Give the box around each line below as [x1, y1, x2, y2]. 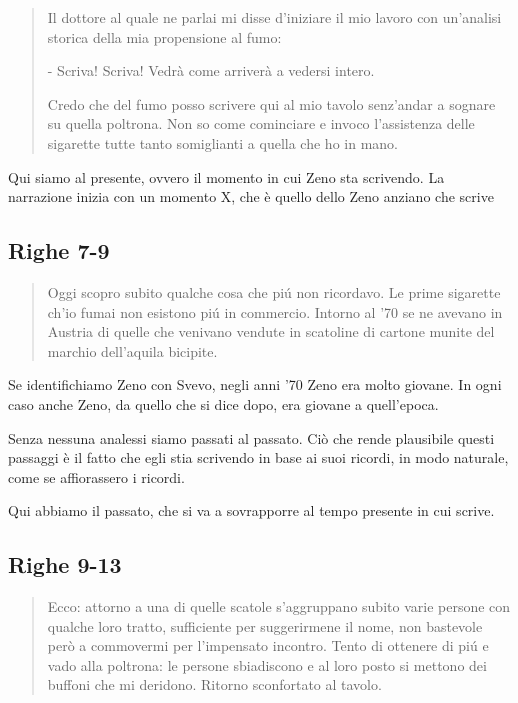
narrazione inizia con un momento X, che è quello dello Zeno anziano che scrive [8, 186, 494, 207]
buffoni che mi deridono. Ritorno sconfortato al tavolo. [47, 674, 382, 695]
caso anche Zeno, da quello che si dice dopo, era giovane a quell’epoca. [8, 393, 439, 414]
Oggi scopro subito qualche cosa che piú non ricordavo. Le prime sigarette [47, 281, 501, 302]
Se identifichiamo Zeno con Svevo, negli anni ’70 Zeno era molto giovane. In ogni [8, 374, 502, 395]
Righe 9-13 [8, 549, 122, 580]
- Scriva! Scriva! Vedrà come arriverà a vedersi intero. [47, 60, 375, 81]
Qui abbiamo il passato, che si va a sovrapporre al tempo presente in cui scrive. [8, 500, 495, 521]
